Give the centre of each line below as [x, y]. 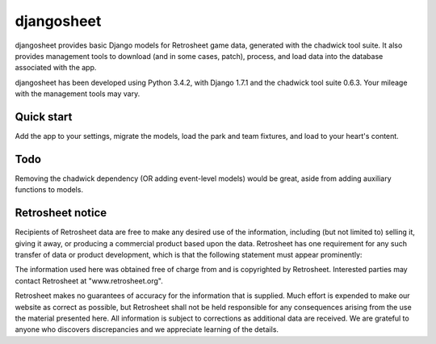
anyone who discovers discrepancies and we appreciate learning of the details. [147, 329]
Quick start [44, 117]
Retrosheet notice [61, 213]
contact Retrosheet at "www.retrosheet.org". [89, 281]
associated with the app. [56, 68]
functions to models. [49, 190]
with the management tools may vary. [78, 94]
